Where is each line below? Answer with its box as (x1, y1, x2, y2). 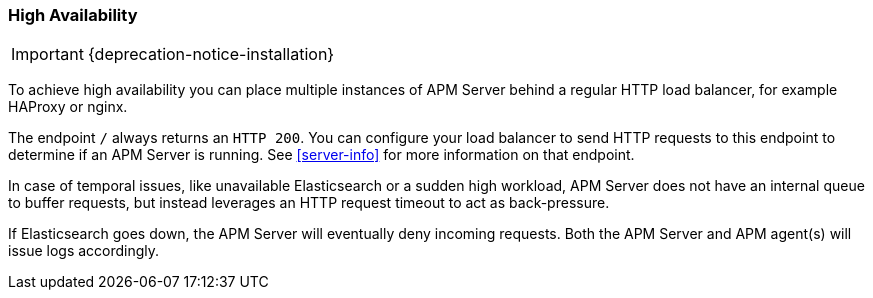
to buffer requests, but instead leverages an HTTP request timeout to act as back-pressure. (8, 194, 610, 212)
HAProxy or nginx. (8, 98, 128, 116)
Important (11, 44, 84, 65)
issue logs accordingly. (8, 242, 160, 260)
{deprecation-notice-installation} (87, 44, 335, 65)
